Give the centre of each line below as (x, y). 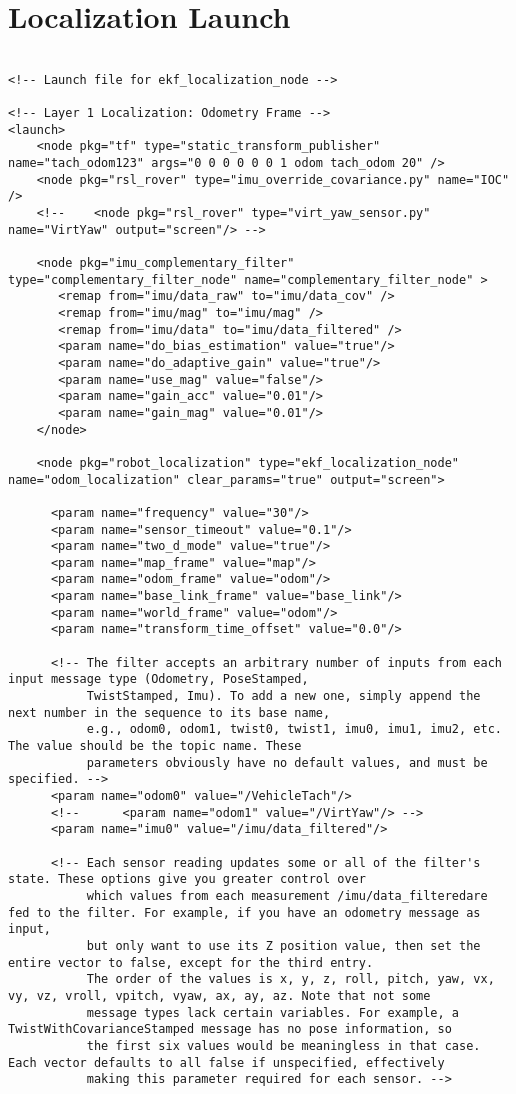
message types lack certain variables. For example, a (273, 1012)
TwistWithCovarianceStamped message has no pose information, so (230, 1029)
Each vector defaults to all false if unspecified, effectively (226, 1062)
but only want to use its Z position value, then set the (283, 945)
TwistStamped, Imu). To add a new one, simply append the (283, 696)
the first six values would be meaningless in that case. (283, 1045)
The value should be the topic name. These (155, 746)
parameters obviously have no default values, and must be (287, 762)
